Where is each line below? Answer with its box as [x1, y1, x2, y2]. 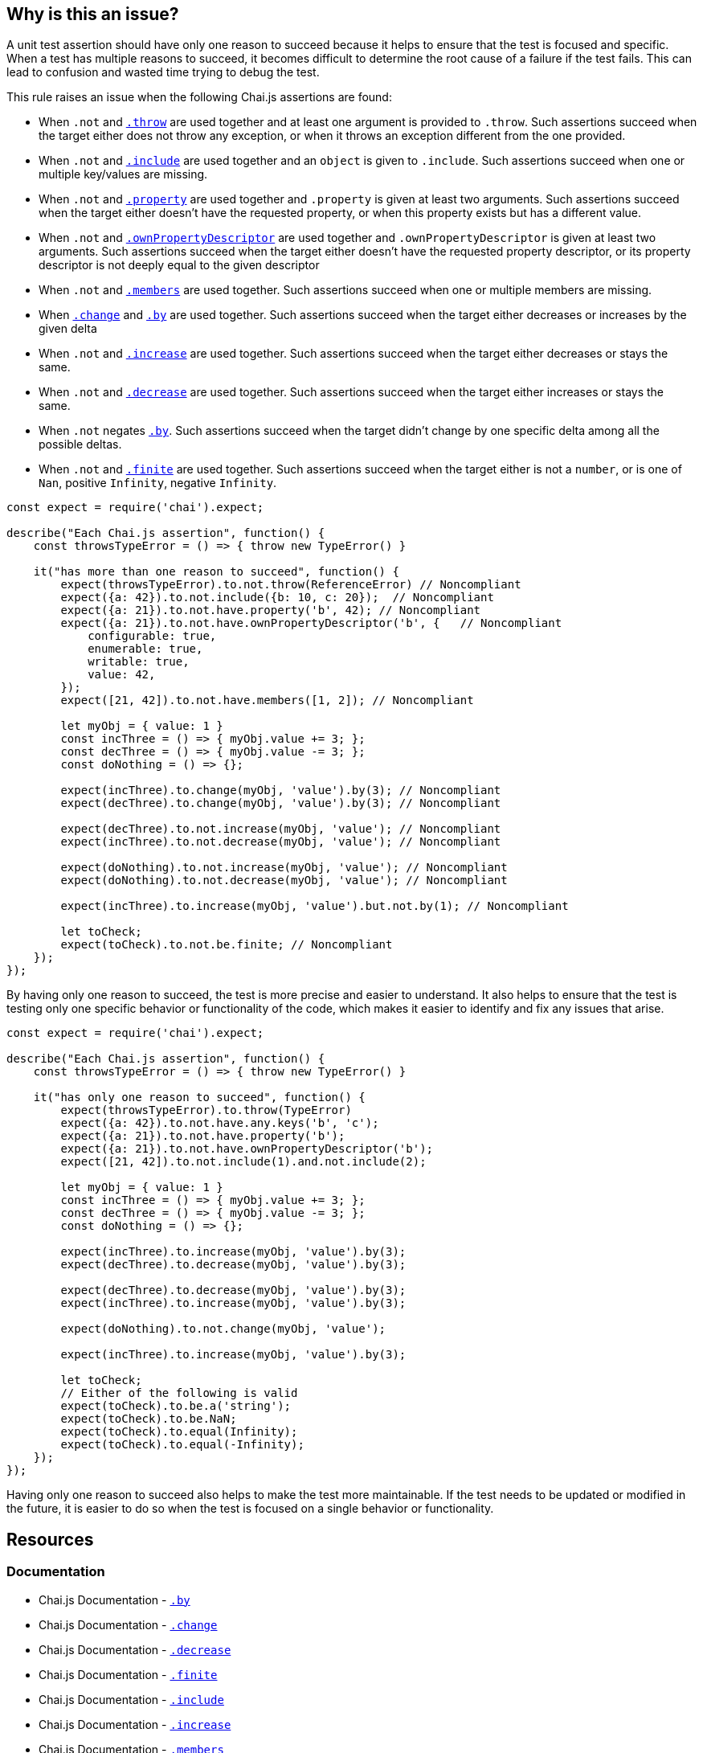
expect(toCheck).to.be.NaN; [60, 1412, 237, 1426]
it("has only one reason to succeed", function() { [33, 1091, 366, 1104]
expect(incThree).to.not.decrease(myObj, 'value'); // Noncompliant [60, 835, 501, 849]
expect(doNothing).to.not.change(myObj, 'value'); [60, 1322, 386, 1336]
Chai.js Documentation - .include [39, 1692, 224, 1706]
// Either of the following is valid [60, 1386, 298, 1400]
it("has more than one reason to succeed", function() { [33, 565, 399, 579]
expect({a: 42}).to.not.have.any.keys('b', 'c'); [60, 1116, 379, 1130]
